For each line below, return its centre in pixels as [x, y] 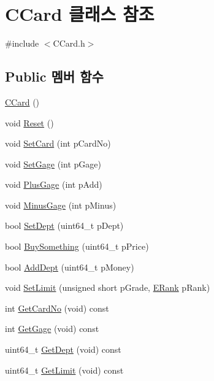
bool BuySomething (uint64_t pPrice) [77, 246]
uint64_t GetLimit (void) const [64, 370]
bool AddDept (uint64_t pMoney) [70, 267]
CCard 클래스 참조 [80, 14]
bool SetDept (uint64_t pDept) [64, 225]
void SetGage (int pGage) [53, 164]
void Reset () [29, 122]
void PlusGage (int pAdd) [54, 184]
